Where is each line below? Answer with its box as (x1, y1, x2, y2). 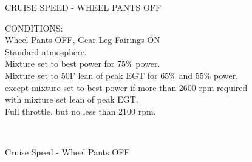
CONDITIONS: (5, 21, 63, 34)
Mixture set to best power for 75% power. (5, 57, 160, 70)
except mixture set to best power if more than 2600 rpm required (5, 81, 248, 93)
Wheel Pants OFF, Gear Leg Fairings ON (5, 33, 160, 46)
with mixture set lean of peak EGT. (5, 93, 138, 106)
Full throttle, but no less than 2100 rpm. (5, 104, 156, 117)
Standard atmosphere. (5, 45, 87, 58)
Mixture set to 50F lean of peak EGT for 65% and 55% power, (5, 69, 239, 81)
